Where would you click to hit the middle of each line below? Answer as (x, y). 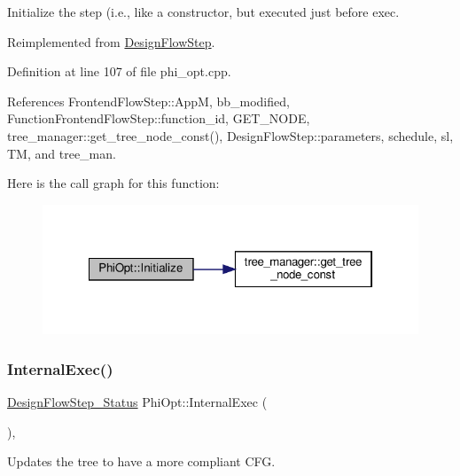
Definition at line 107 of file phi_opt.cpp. (119, 71)
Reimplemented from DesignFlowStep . (111, 41)
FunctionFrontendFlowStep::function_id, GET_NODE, (159, 118)
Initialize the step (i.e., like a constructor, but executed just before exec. (203, 12)
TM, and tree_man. (62, 153)
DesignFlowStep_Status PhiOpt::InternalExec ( (137, 402)
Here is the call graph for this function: (113, 183)
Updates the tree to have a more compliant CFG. (141, 461)
